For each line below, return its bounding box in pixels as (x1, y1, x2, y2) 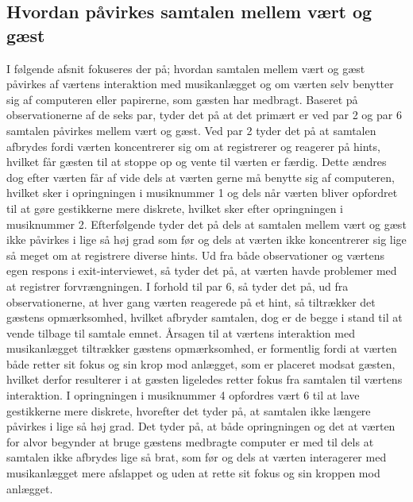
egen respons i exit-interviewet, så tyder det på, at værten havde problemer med (6, 262, 397, 279)
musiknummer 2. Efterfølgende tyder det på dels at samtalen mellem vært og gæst (6, 215, 407, 232)
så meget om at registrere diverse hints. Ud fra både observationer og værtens (6, 246, 384, 263)
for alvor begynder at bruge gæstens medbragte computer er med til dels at (6, 433, 374, 450)
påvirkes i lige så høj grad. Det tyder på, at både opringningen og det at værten (6, 418, 396, 434)
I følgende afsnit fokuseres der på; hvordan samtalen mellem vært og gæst (6, 60, 365, 76)
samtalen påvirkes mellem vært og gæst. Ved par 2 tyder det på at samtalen (6, 122, 376, 138)
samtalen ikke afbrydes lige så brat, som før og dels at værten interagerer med (6, 449, 387, 465)
